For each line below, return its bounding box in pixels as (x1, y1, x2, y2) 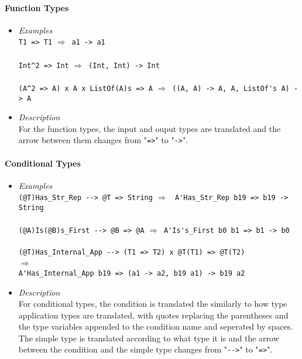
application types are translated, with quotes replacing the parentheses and (18, 309, 289, 321)
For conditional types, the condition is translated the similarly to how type (18, 297, 287, 310)
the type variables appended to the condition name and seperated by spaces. (18, 320, 293, 333)
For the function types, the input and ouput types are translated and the (18, 122, 281, 134)
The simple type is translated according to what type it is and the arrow (18, 331, 279, 344)
